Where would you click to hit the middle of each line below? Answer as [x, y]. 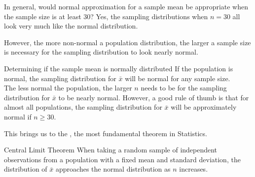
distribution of [26, 169]
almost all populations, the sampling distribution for [83, 107]
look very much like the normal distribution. [71, 26]
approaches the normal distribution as [113, 169]
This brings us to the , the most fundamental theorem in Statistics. [106, 133]
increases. [194, 169]
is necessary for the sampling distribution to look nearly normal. [101, 52]
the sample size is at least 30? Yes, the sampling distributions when [106, 16]
